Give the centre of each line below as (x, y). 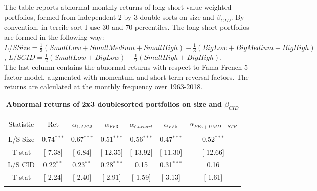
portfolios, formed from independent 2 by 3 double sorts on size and (109, 16)
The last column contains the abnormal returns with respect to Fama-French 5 (126, 67)
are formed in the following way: (54, 37)
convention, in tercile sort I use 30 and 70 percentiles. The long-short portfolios (127, 27)
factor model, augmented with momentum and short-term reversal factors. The (126, 77)
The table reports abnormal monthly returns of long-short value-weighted (118, 7)
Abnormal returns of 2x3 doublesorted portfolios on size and (114, 104)
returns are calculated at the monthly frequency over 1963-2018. (103, 87)
